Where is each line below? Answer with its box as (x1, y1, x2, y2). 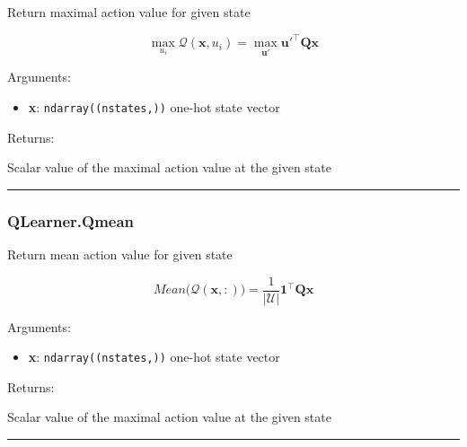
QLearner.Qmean (7, 209, 135, 232)
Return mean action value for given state (7, 244, 233, 263)
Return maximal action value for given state (7, 3, 251, 21)
